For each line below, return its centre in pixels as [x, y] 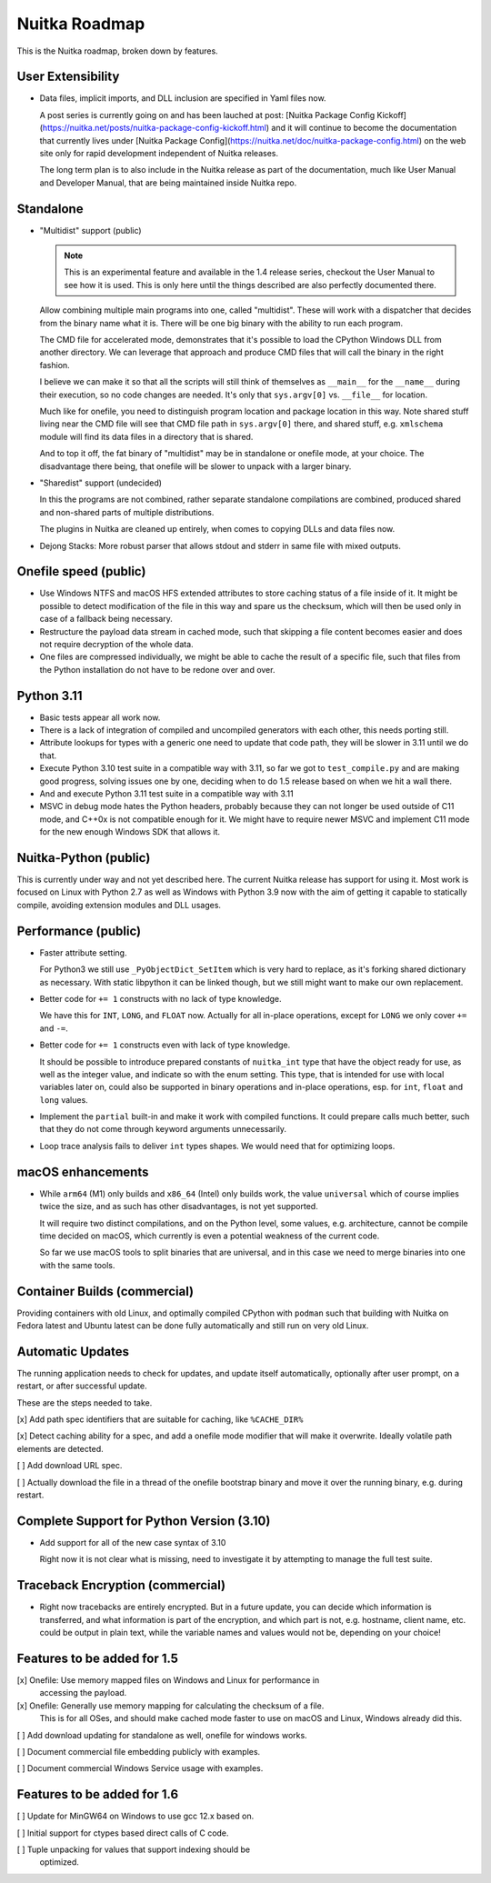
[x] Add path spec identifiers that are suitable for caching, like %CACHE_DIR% [160, 1419]
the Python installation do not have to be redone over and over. [157, 669]
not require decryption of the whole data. [117, 644]
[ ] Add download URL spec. [70, 1466]
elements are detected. [60, 1448]
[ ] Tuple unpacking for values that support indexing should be [133, 1849]
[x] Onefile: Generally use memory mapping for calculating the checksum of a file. [170, 1706]
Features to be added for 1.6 [98, 1794]
